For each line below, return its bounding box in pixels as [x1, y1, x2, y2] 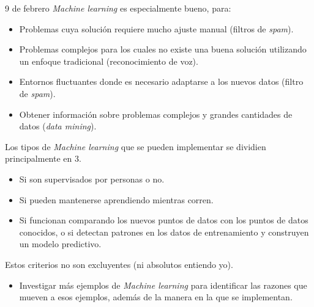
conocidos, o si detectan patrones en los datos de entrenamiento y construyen [19, 225, 309, 238]
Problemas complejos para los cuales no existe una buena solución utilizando [19, 43, 307, 56]
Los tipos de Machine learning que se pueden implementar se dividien [5, 140, 266, 153]
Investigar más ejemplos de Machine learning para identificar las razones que [19, 278, 307, 291]
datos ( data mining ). [19, 120, 97, 132]
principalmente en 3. [5, 152, 81, 165]
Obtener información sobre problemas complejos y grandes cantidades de [19, 107, 293, 120]
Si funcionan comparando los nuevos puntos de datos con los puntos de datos [19, 214, 308, 226]
